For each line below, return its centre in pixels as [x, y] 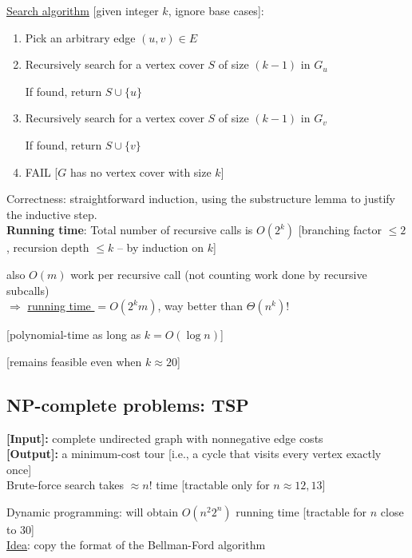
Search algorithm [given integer [83, 10]
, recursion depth [48, 247]
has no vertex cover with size [141, 171]
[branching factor [340, 230]
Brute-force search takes [65, 485]
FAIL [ [42, 171]
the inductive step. [52, 214]
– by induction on [160, 247]
